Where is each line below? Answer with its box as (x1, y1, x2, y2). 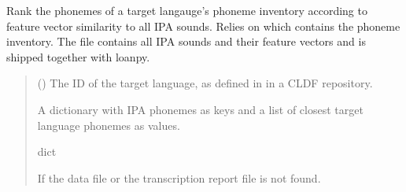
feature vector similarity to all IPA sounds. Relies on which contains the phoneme (6, 17, 400, 34)
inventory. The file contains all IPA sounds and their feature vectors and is (6, 33, 366, 50)
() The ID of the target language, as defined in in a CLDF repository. (37, 75, 373, 91)
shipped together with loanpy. (6, 48, 150, 65)
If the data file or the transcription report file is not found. (37, 169, 321, 186)
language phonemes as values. (37, 116, 180, 133)
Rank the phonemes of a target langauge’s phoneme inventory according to (6, 2, 367, 18)
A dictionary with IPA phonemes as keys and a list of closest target (37, 101, 364, 117)
